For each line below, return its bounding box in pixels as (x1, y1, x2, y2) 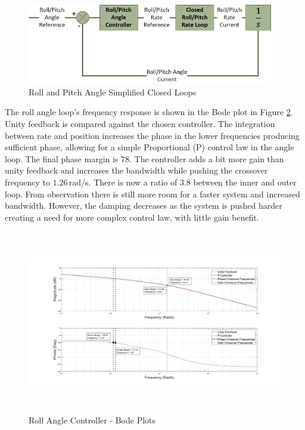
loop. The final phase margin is (5, 152, 119, 165)
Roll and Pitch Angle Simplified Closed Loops (29, 85, 197, 98)
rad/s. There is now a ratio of (69, 176, 178, 188)
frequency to (5, 176, 50, 188)
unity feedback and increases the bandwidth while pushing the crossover (5, 164, 268, 177)
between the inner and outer (193, 176, 297, 188)
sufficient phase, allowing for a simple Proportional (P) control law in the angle (5, 141, 294, 153)
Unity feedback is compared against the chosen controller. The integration (5, 117, 275, 130)
